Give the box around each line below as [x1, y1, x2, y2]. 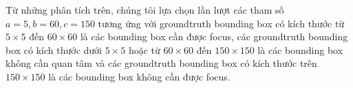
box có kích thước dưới [6, 42, 103, 57]
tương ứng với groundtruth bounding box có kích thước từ [98, 16, 345, 30]
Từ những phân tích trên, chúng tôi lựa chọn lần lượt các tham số [6, 3, 284, 16]
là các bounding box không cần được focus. [48, 69, 231, 83]
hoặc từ [128, 42, 160, 57]
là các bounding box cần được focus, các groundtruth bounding [80, 29, 348, 44]
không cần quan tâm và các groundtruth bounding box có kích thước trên [6, 56, 317, 70]
